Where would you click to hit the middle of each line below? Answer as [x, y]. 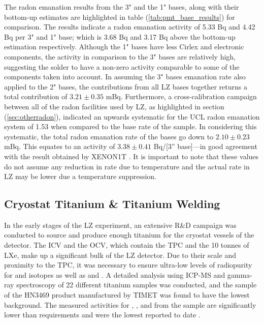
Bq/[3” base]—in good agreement [205, 146]
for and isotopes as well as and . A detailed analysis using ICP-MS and [115, 274]
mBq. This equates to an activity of [60, 146]
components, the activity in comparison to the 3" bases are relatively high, [120, 56]
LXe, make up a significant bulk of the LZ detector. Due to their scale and [120, 255]
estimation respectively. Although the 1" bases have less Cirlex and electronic [124, 47]
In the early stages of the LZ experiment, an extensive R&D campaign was [120, 225]
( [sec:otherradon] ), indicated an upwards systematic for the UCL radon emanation [132, 116]
